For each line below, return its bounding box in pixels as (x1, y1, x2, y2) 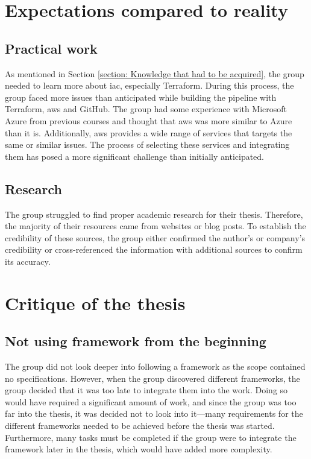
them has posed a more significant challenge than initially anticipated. (5, 150, 265, 162)
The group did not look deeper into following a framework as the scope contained (5, 360, 306, 373)
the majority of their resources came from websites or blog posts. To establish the (5, 220, 306, 232)
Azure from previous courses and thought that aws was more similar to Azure (5, 114, 292, 127)
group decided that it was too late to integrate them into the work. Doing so (5, 384, 288, 396)
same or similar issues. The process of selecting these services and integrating (5, 138, 290, 151)
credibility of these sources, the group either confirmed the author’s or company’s (5, 231, 306, 244)
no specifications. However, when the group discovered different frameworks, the (5, 372, 300, 384)
